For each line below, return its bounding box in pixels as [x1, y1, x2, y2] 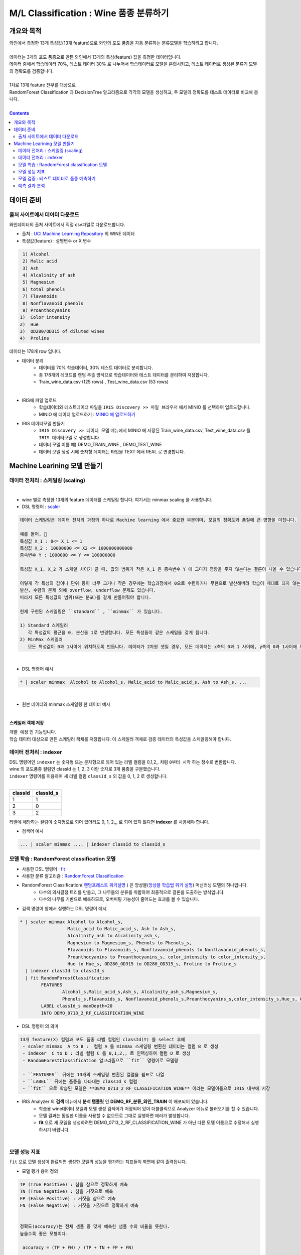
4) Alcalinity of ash [23, 272, 76, 278]
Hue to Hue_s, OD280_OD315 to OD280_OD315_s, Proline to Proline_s [67, 961, 237, 966]
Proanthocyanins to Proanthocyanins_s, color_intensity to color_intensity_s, [67, 954, 266, 960]
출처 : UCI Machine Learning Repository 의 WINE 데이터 [22, 231, 135, 237]
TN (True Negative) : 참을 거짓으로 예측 [20, 1189, 113, 1194]
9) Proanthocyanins [23, 307, 70, 313]
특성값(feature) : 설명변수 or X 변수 [22, 237, 91, 243]
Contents [9, 110, 30, 116]
